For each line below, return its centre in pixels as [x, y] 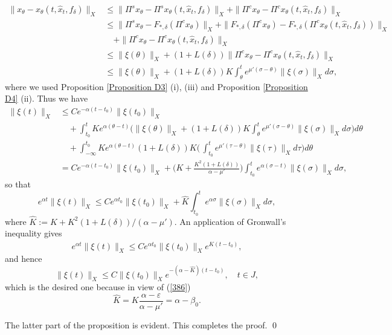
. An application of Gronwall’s [230, 221]
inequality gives [34, 233]
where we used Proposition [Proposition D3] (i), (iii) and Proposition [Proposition [156, 86]
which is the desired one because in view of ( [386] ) [98, 287]
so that [18, 184]
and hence [24, 259]
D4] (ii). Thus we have [47, 98]
